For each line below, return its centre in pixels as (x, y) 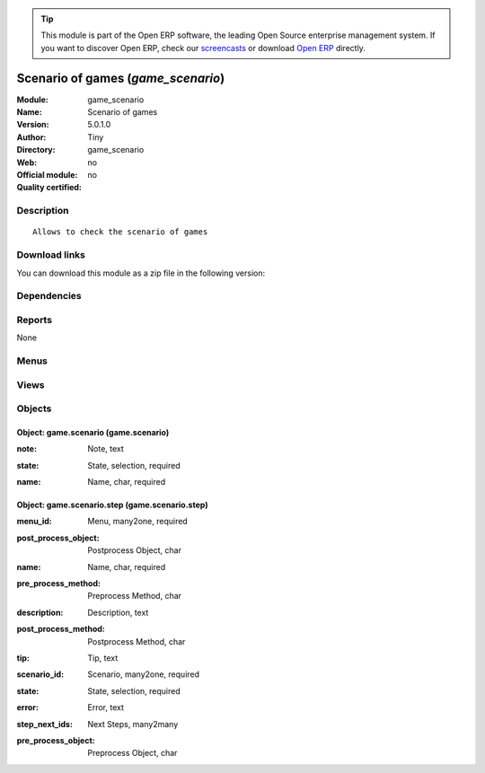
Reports (35, 320)
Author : (31, 137)
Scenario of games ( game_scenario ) (121, 78)
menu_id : (35, 522)
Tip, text (103, 658)
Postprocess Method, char (137, 641)
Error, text (106, 707)
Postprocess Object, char (134, 550)
